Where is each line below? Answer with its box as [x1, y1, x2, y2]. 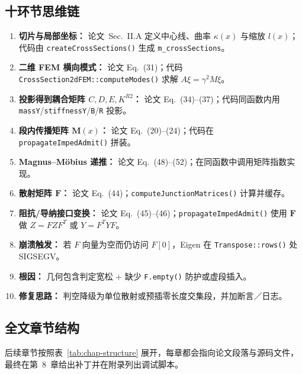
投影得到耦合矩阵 [18, 92, 85, 105]
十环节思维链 [5, 2, 79, 20]
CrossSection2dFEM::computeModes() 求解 [18, 73, 178, 85]
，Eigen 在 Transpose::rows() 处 [172, 238, 298, 251]
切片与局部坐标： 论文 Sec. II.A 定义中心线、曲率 [18, 30, 211, 42]
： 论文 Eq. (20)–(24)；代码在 [99, 123, 214, 136]
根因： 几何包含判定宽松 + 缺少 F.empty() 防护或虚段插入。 [18, 269, 252, 282]
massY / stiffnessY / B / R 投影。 [18, 104, 131, 116]
